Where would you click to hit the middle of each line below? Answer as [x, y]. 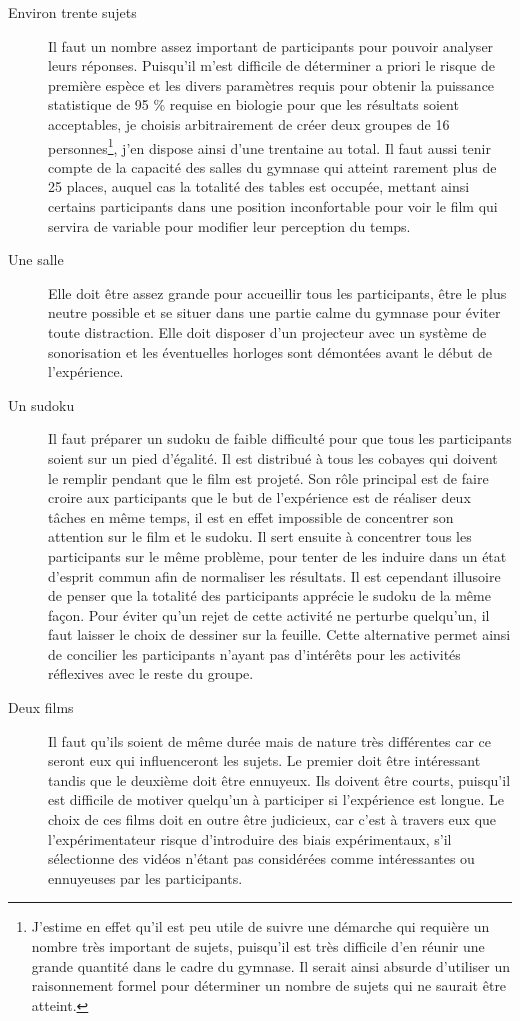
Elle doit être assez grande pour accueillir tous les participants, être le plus [277, 292]
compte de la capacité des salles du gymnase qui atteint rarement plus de [272, 166]
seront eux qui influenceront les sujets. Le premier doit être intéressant [264, 760]
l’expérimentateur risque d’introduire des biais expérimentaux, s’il [250, 838]
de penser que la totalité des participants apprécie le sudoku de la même [269, 595]
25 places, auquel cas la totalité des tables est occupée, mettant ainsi [259, 186]
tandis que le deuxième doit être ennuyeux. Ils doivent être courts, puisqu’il [279, 779]
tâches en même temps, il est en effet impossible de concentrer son [251, 516]
